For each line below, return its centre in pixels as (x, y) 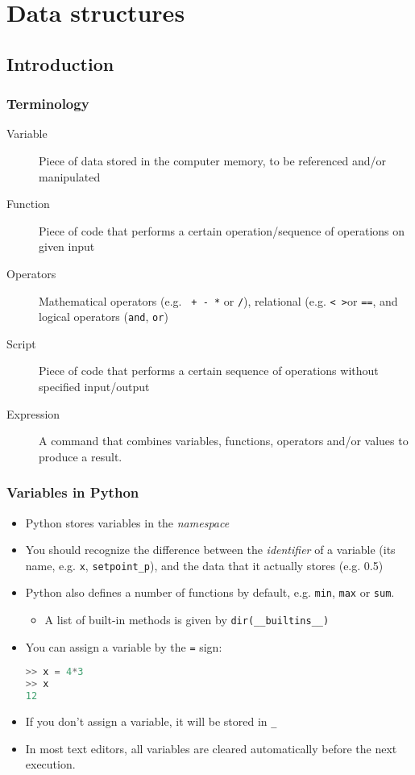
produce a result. (81, 456)
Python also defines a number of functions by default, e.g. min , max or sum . (210, 592)
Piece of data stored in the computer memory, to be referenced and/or (212, 160)
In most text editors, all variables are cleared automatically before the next (211, 748)
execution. (50, 764)
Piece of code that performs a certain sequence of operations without (209, 371)
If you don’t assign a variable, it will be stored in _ (151, 721)
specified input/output (94, 387)
